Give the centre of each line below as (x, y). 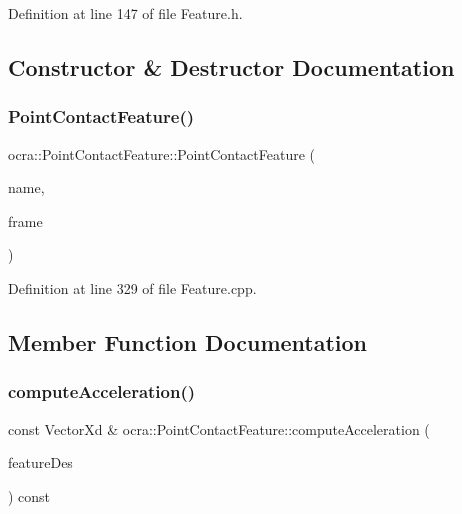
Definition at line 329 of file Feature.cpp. (132, 287)
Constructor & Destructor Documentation (231, 66)
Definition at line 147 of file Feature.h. (125, 13)
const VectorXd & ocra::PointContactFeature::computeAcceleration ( (219, 428)
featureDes (40, 462)
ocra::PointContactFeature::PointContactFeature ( (161, 153)
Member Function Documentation (188, 341)
